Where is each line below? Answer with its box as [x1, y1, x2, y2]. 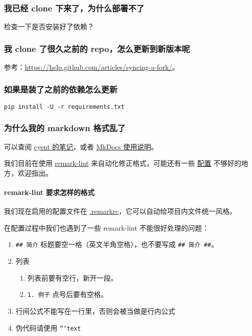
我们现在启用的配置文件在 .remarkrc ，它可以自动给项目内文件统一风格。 [4, 206, 237, 216]
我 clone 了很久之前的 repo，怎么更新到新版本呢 [4, 42, 190, 54]
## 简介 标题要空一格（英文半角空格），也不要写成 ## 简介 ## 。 [15, 239, 218, 249]
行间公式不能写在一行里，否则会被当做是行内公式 [15, 305, 175, 316]
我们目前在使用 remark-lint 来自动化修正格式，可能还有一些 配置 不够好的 [4, 158, 242, 168]
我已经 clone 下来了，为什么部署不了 [4, 1, 145, 14]
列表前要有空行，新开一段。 [27, 272, 118, 283]
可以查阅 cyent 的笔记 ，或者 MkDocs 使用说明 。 [4, 141, 158, 151]
